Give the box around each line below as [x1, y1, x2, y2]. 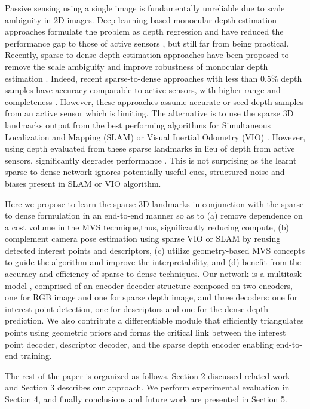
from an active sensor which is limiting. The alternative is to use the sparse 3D [5, 107, 294, 119]
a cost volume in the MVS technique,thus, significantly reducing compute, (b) [5, 220, 289, 233]
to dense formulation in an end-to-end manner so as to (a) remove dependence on [5, 209, 303, 222]
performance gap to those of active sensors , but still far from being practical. [5, 36, 289, 49]
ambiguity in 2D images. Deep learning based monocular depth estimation [5, 13, 277, 26]
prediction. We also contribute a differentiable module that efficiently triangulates [5, 314, 304, 327]
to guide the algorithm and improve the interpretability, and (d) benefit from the [5, 256, 302, 268]
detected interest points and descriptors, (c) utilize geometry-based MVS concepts [5, 244, 305, 256]
